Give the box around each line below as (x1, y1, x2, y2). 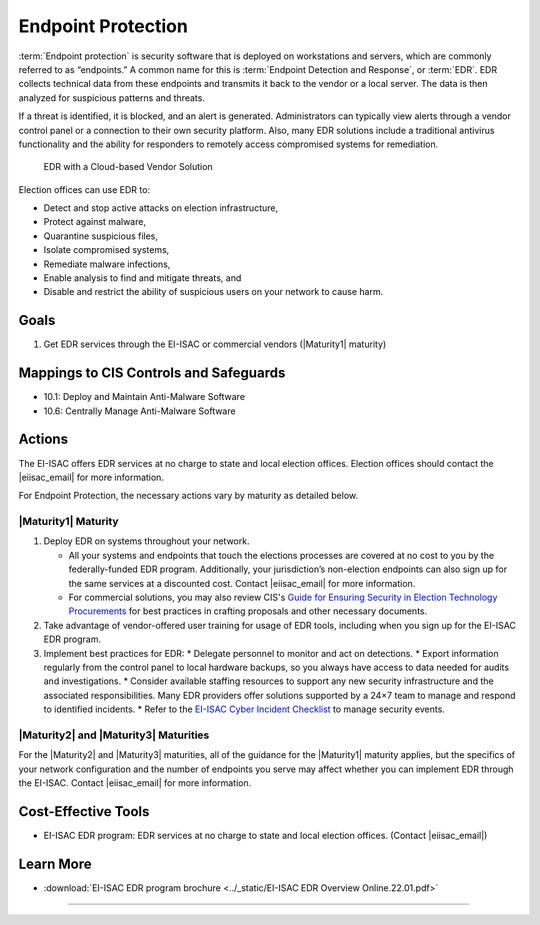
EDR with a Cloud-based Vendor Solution (43, 161, 214, 173)
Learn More (18, 855, 92, 872)
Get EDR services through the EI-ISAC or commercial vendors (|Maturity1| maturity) (43, 338, 387, 350)
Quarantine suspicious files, (43, 230, 159, 242)
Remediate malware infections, (43, 258, 171, 270)
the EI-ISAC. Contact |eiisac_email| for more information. (18, 777, 252, 789)
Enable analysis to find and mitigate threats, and (43, 272, 242, 284)
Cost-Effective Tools (18, 803, 150, 820)
